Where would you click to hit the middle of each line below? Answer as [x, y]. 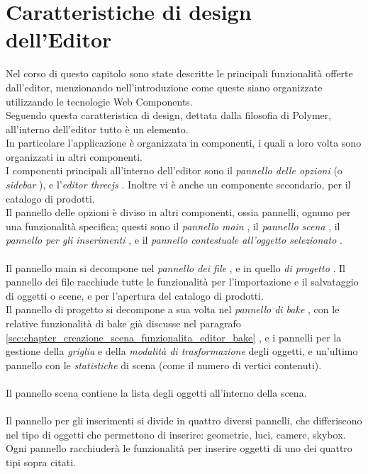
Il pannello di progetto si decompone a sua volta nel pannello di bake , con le [173, 309]
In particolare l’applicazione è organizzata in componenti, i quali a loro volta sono [184, 143]
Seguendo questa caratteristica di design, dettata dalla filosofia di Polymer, [169, 115]
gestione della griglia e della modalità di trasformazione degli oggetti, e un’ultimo [182, 351]
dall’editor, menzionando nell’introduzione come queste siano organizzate [164, 87]
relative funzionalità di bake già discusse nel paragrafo [123, 323]
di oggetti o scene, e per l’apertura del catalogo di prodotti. [135, 295]
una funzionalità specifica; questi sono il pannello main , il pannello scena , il [173, 226]
